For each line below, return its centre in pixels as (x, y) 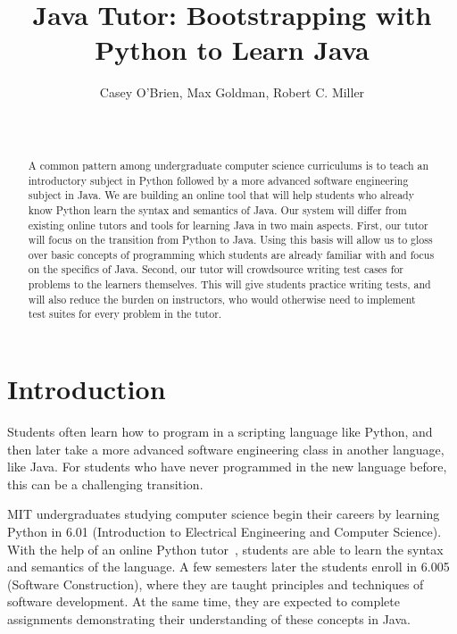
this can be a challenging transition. (105, 484)
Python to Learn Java (232, 50)
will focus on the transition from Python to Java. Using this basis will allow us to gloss (230, 240)
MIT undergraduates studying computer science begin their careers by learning (224, 514)
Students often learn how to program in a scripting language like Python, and (220, 432)
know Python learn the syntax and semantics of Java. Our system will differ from (217, 209)
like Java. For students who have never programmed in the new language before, (227, 467)
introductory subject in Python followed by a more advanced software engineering (218, 180)
